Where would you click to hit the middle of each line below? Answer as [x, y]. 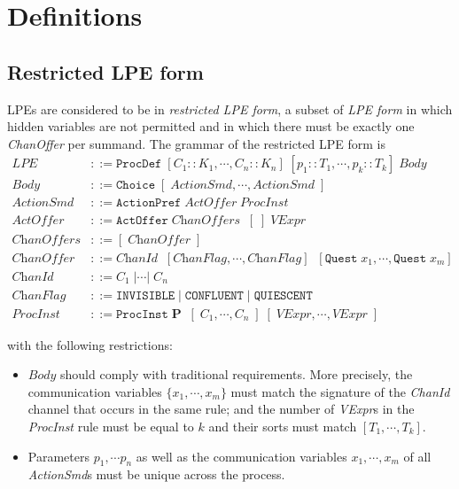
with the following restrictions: [90, 344]
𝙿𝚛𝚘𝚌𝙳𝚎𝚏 [139, 164]
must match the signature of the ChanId [340, 391]
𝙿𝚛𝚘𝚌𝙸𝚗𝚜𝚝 [142, 314]
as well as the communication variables [241, 456]
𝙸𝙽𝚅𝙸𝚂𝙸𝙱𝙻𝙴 [145, 295]
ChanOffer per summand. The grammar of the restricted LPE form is [196, 143]
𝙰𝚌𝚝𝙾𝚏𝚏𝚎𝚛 [142, 221]
